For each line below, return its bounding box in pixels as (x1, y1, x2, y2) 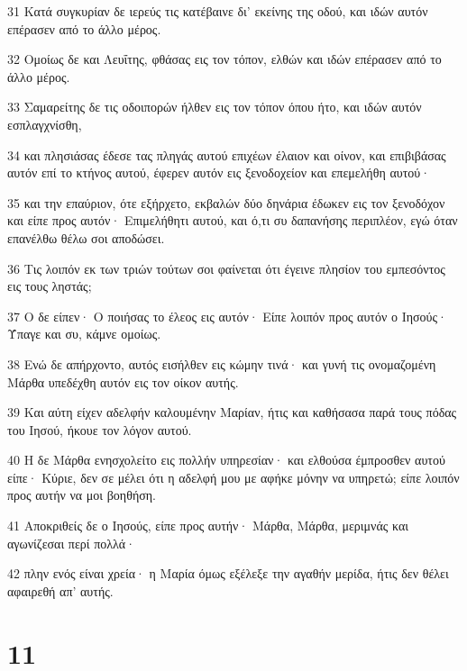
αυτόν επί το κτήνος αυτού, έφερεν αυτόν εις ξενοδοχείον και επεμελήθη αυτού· (7, 163, 431, 182)
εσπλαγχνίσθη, (7, 114, 82, 133)
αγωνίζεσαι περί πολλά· (7, 533, 136, 552)
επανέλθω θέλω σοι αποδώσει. (7, 228, 165, 247)
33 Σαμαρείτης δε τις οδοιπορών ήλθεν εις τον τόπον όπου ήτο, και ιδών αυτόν (7, 97, 422, 116)
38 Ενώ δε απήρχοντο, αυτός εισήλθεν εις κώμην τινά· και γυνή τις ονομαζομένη (7, 354, 436, 373)
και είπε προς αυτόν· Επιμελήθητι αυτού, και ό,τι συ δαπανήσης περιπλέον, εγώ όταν (7, 211, 458, 230)
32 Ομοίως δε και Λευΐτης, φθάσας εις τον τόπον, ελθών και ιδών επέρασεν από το (7, 50, 442, 68)
